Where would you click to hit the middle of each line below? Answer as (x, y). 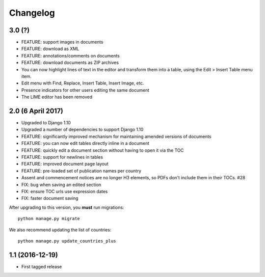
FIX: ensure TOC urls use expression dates (65, 191)
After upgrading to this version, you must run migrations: (67, 207)
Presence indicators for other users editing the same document (85, 90)
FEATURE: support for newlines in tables (62, 157)
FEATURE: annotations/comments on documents (70, 55)
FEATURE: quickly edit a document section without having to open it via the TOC (103, 150)
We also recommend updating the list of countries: (60, 230)
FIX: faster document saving (50, 198)
